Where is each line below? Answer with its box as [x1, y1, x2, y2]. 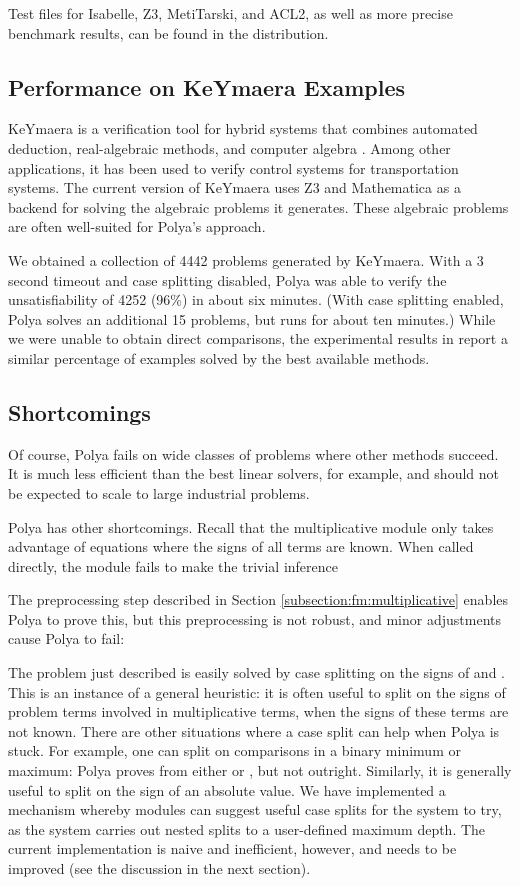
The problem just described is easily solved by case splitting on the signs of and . [8, 662, 505, 683]
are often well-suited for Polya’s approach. [8, 216, 266, 237]
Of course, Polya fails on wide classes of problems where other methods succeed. [8, 443, 499, 464]
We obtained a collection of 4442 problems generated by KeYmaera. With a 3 [8, 249, 484, 270]
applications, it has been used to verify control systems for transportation [8, 157, 459, 178]
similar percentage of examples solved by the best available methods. [8, 347, 430, 368]
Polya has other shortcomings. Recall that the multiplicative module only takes [8, 516, 494, 537]
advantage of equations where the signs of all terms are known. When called [8, 536, 474, 557]
